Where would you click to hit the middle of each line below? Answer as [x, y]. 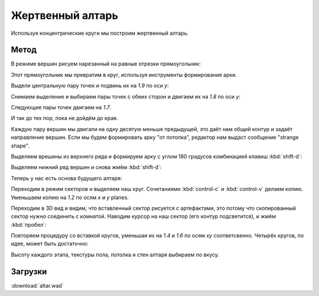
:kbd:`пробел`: [29, 225]
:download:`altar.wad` [38, 285]
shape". [20, 145]
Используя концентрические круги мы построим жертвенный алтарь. [100, 33]
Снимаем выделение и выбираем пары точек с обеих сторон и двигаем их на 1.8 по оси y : [126, 96]
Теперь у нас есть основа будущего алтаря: [66, 178]
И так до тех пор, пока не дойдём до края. [64, 118]
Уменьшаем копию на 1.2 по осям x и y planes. [70, 197]
